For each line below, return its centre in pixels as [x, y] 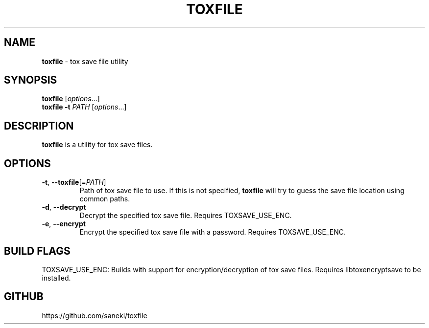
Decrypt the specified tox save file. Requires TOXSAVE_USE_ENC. [186, 216]
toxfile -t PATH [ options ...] [84, 107]
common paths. [105, 199]
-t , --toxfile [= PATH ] [74, 182]
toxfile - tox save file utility [85, 61]
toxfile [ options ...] [71, 99]
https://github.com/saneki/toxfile [95, 315]
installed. [56, 278]
